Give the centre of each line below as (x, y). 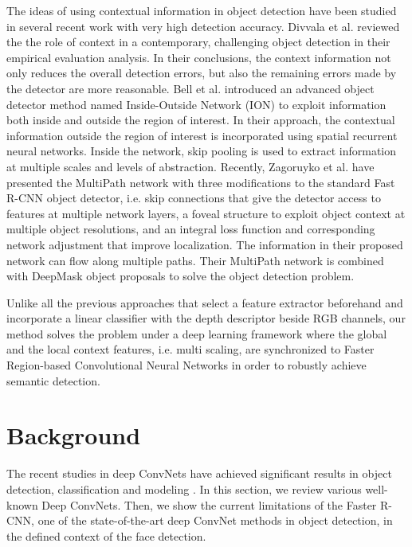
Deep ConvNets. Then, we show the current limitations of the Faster (209, 504)
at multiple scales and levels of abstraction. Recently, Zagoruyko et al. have (190, 166)
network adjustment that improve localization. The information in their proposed (205, 244)
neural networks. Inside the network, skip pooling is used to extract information (202, 151)
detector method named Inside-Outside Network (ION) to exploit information (196, 104)
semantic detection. (53, 380)
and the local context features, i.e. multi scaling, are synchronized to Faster (190, 349)
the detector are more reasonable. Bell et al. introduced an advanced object (190, 88)
